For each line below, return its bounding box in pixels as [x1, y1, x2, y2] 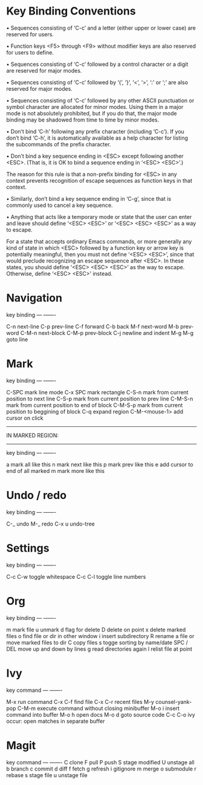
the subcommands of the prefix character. [6, 140, 111, 148]
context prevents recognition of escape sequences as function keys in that [6, 177, 193, 184]
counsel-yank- [155, 698, 192, 705]
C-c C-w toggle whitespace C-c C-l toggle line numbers [6, 573, 146, 580]
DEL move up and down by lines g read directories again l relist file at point [6, 645, 193, 653]
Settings [6, 541, 50, 555]
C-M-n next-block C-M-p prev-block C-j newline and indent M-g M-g [20, 329, 194, 336]
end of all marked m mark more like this [6, 467, 105, 474]
